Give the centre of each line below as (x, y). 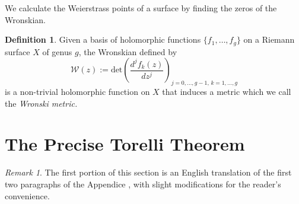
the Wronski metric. (41, 103)
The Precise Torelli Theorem (125, 144)
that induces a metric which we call (227, 92)
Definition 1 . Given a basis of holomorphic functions (103, 39)
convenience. (27, 195)
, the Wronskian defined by (128, 51)
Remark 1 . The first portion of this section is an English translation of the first (148, 172)
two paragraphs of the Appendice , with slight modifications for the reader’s (143, 184)
